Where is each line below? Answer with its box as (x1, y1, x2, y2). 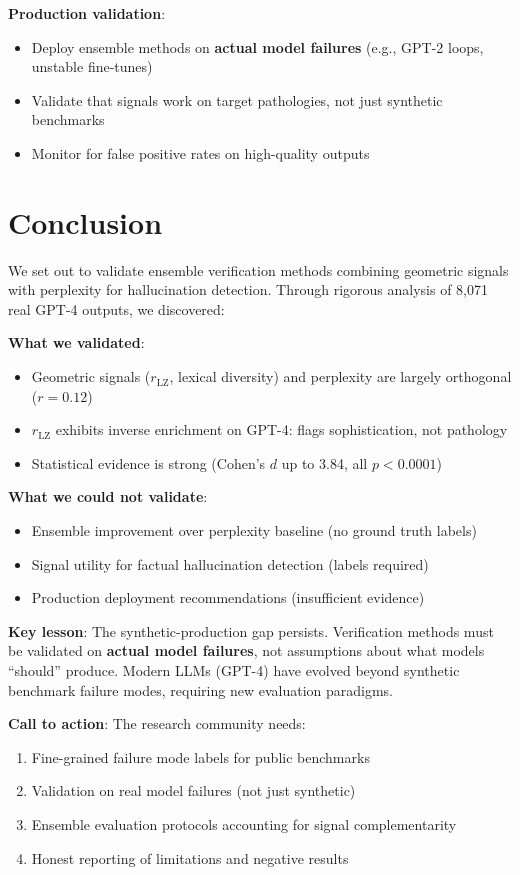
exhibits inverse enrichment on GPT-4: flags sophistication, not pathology (55, 419, 508, 440)
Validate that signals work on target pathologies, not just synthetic (31, 89, 443, 110)
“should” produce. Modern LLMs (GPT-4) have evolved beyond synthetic (8, 660, 460, 680)
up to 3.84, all (281, 452, 368, 473)
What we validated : (8, 332, 145, 353)
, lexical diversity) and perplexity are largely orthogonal (169, 366, 512, 387)
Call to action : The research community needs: (8, 713, 306, 734)
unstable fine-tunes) (31, 56, 153, 77)
